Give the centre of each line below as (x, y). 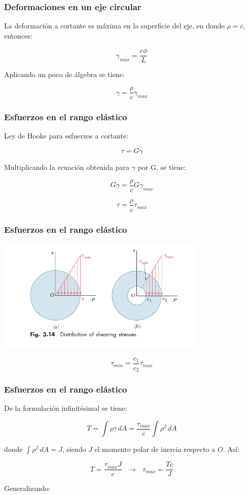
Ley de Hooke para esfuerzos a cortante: (66, 136)
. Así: (231, 449)
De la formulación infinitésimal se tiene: (66, 408)
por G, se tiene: (162, 167)
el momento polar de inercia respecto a (155, 449)
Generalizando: (27, 488)
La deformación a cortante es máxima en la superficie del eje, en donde (114, 26)
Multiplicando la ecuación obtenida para (67, 167)
